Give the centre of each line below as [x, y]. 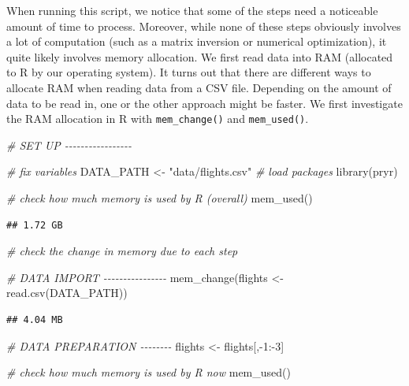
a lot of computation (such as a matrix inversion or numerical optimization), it [197, 41]
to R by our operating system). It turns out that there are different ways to [189, 72]
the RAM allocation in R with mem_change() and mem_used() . [158, 119]
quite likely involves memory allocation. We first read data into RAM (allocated [200, 56]
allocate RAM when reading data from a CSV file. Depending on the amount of [199, 87]
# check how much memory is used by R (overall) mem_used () [160, 198]
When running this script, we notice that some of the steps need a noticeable [192, 10]
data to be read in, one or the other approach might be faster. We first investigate [204, 103]
